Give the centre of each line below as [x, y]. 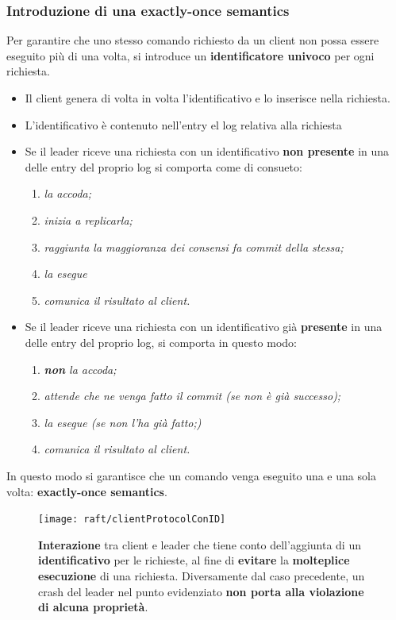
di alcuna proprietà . [93, 607]
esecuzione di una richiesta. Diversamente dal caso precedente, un [202, 575]
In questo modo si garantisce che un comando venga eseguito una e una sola [191, 475]
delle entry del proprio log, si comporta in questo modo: [161, 342]
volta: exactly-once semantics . [87, 491]
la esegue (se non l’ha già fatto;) [123, 422]
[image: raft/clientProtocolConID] [132, 520]
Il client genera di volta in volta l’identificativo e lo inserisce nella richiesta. [208, 98]
